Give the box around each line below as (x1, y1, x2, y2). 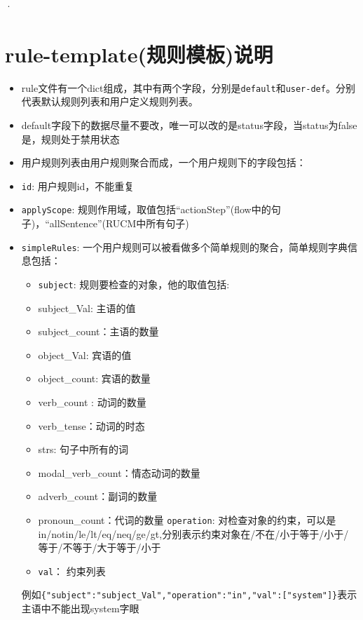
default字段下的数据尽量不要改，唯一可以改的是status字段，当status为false (21, 117, 357, 132)
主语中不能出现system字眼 (21, 601, 139, 616)
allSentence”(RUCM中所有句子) (49, 216, 189, 231)
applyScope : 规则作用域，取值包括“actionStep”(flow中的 (21, 202, 271, 217)
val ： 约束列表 (38, 563, 106, 578)
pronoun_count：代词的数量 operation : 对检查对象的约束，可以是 (38, 512, 336, 527)
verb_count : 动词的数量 (38, 394, 146, 409)
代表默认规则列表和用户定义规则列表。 (21, 94, 198, 109)
